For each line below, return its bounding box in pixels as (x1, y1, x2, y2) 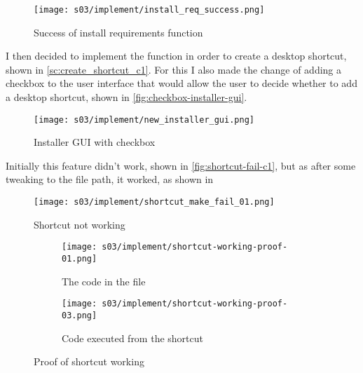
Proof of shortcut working (34, 354, 144, 369)
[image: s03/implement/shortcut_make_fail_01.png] (34, 197, 275, 208)
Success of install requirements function (34, 25, 203, 39)
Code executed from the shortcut (62, 330, 203, 345)
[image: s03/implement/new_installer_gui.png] (34, 114, 254, 125)
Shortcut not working (34, 217, 125, 231)
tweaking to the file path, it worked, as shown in (6, 172, 214, 186)
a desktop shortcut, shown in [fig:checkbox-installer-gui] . (6, 90, 247, 104)
